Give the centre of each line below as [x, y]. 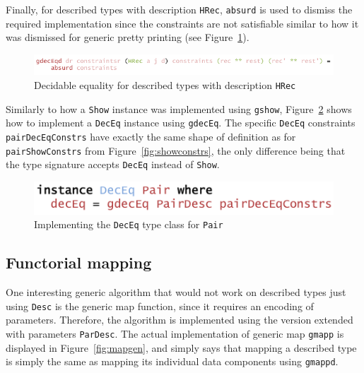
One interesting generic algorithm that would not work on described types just [176, 292]
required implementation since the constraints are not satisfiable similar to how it [182, 23]
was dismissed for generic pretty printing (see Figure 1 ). [128, 37]
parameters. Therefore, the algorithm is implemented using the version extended [180, 320]
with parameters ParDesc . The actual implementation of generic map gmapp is [175, 334]
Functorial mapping [79, 262]
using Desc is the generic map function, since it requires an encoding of [160, 306]
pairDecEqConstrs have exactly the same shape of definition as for [151, 137]
